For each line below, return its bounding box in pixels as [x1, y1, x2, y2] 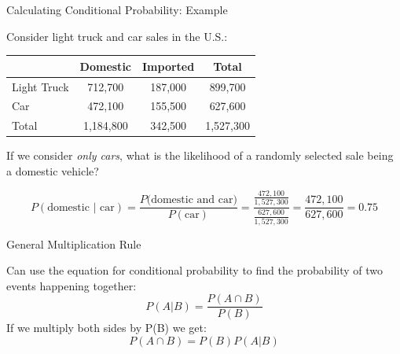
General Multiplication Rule [6, 235, 141, 252]
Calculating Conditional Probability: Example [6, 2, 228, 17]
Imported [142, 57, 195, 74]
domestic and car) [151, 194, 237, 206]
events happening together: [6, 277, 137, 293]
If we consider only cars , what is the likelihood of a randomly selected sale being [6, 147, 394, 164]
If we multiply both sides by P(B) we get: [6, 319, 207, 336]
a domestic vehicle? [6, 162, 99, 179]
